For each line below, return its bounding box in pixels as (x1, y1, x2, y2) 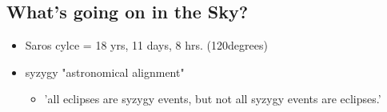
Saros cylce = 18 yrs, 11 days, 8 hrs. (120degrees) (25, 37, 268, 54)
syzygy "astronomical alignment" (25, 63, 185, 80)
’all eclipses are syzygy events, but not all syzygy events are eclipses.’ (44, 90, 381, 107)
